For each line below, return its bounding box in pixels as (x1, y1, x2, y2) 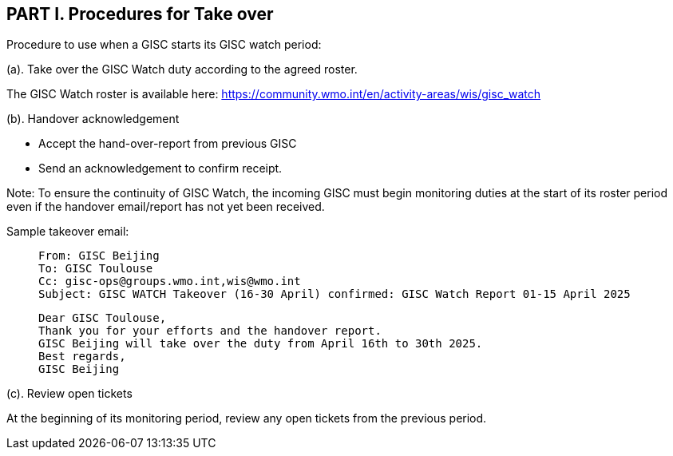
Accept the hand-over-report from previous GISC (38, 137, 297, 151)
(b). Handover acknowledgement (6, 112, 180, 126)
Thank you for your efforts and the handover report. (38, 324, 382, 338)
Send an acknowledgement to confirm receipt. (38, 161, 283, 176)
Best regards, (38, 350, 126, 363)
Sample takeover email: (6, 224, 129, 239)
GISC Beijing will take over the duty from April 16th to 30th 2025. (38, 337, 483, 351)
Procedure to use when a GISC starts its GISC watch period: (6, 38, 322, 52)
